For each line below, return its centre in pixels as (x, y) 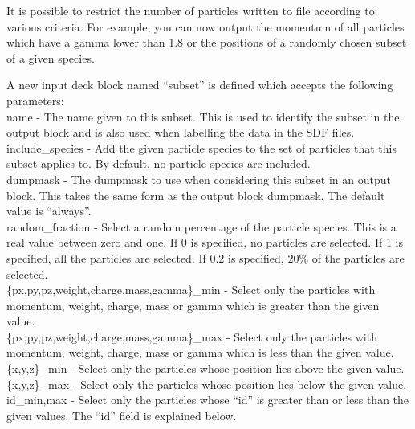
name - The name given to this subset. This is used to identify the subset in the (203, 116)
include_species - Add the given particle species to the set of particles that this (201, 147)
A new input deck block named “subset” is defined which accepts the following (200, 85)
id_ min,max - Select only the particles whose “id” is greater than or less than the (208, 400)
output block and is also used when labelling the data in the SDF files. (181, 132)
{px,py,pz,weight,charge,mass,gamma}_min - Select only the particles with (191, 290)
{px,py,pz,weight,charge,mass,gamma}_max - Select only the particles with (192, 336)
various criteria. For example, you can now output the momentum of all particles (205, 26)
